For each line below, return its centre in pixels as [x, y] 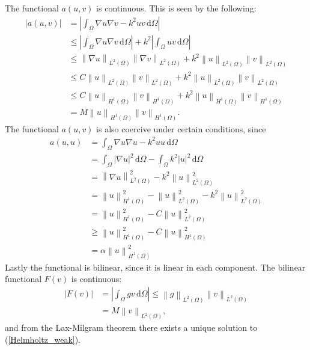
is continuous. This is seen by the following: [176, 8]
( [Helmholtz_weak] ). [43, 339]
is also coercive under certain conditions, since [181, 128]
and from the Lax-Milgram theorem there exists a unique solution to [131, 327]
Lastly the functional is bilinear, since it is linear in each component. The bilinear [155, 267]
